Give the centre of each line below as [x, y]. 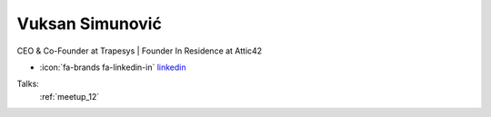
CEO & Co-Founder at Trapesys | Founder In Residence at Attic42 [140, 51]
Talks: [28, 84]
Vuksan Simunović [90, 24]
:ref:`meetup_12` [70, 96]
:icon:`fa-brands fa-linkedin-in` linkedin [113, 67]
